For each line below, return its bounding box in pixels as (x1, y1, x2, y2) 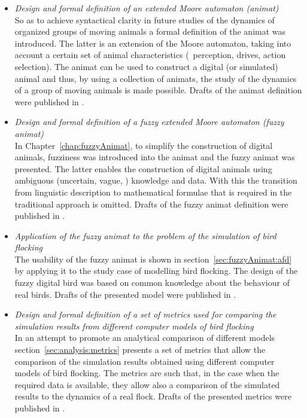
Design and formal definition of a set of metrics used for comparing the (14, 308, 276, 321)
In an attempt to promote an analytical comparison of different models (14, 331, 275, 344)
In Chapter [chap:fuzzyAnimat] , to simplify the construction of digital (14, 139, 273, 151)
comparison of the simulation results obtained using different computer (14, 355, 275, 367)
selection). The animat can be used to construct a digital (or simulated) (14, 60, 278, 72)
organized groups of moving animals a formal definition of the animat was (14, 25, 286, 38)
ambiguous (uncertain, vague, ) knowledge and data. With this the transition (14, 174, 297, 187)
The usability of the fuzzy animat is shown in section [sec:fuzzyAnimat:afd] (14, 252, 292, 265)
